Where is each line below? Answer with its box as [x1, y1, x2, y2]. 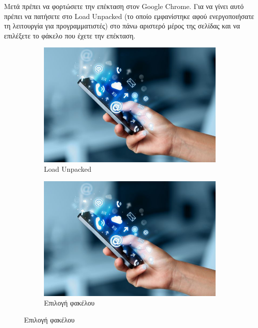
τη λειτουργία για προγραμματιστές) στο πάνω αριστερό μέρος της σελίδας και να [4, 20, 240, 31]
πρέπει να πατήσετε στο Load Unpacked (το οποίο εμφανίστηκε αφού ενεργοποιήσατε [4, 10, 255, 21]
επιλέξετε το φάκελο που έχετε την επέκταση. [4, 30, 136, 40]
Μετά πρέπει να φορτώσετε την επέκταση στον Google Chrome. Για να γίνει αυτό [4, 1, 244, 11]
